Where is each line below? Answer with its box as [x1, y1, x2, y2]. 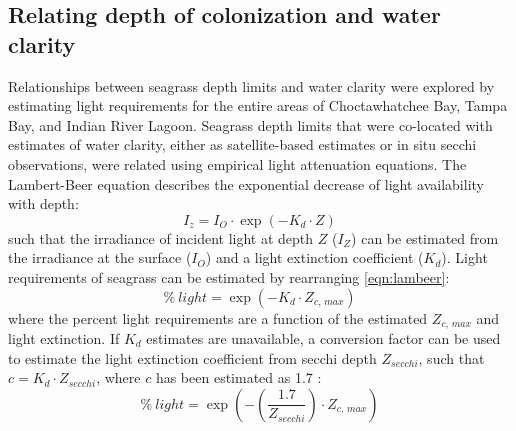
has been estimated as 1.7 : [155, 367, 322, 388]
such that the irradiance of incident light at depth [8, 227, 314, 248]
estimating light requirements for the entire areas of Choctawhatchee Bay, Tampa [8, 95, 508, 116]
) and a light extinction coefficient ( [205, 247, 424, 268]
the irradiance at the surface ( [8, 247, 192, 268]
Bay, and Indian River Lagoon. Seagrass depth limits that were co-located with [8, 114, 493, 135]
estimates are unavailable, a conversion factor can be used [146, 327, 501, 348]
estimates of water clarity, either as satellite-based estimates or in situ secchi [8, 134, 477, 155]
